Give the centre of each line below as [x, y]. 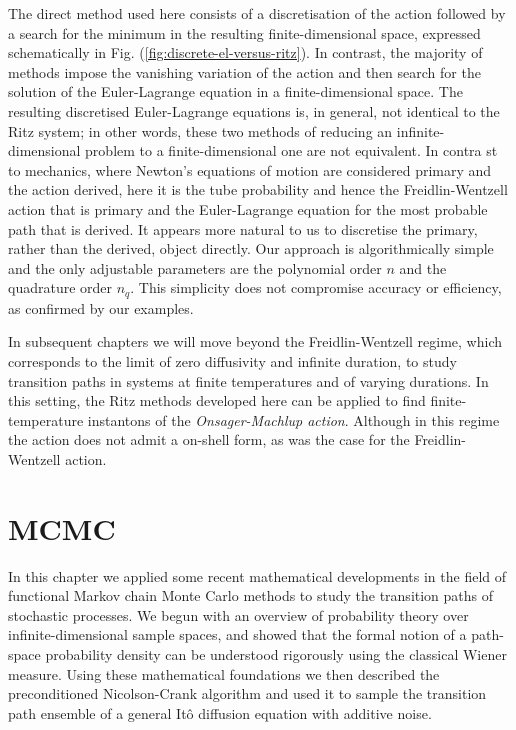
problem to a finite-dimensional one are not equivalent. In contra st [291, 150]
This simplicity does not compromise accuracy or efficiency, [320, 287]
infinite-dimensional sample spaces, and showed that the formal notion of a [237, 634]
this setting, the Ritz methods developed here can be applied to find [217, 400]
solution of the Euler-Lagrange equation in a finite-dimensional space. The [235, 91]
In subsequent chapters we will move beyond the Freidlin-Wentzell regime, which [255, 341]
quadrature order [60, 287]
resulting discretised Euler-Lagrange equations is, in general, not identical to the [254, 110]
